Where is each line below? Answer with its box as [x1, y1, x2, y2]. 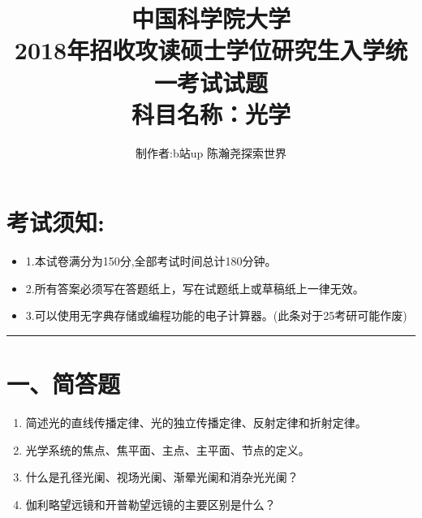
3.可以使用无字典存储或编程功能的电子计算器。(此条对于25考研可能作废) [25, 307, 407, 324]
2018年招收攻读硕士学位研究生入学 [14, 33, 385, 67]
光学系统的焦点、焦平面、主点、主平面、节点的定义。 [25, 441, 310, 458]
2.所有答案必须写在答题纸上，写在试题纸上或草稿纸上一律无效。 [25, 279, 364, 296]
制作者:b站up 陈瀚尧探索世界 [136, 144, 286, 161]
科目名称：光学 [131, 97, 291, 130]
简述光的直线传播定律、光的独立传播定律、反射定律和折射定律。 [25, 414, 367, 431]
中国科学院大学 [131, 2, 291, 35]
